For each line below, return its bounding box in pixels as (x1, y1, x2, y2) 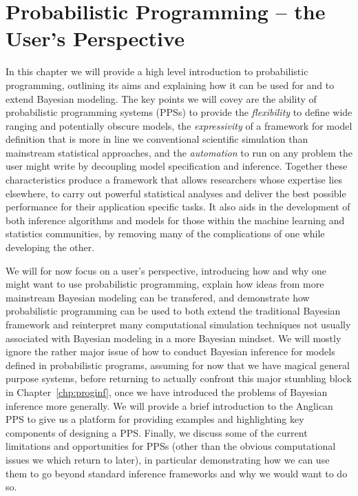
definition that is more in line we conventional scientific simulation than (6, 132, 308, 146)
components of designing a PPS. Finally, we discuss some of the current (6, 425, 308, 439)
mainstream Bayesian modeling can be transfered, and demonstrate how (6, 290, 310, 304)
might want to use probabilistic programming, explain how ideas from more (6, 277, 324, 291)
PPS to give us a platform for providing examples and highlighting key (6, 412, 304, 426)
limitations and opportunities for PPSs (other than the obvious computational (6, 439, 336, 453)
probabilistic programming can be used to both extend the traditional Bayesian (6, 304, 341, 318)
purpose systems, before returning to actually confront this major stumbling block (6, 371, 352, 386)
